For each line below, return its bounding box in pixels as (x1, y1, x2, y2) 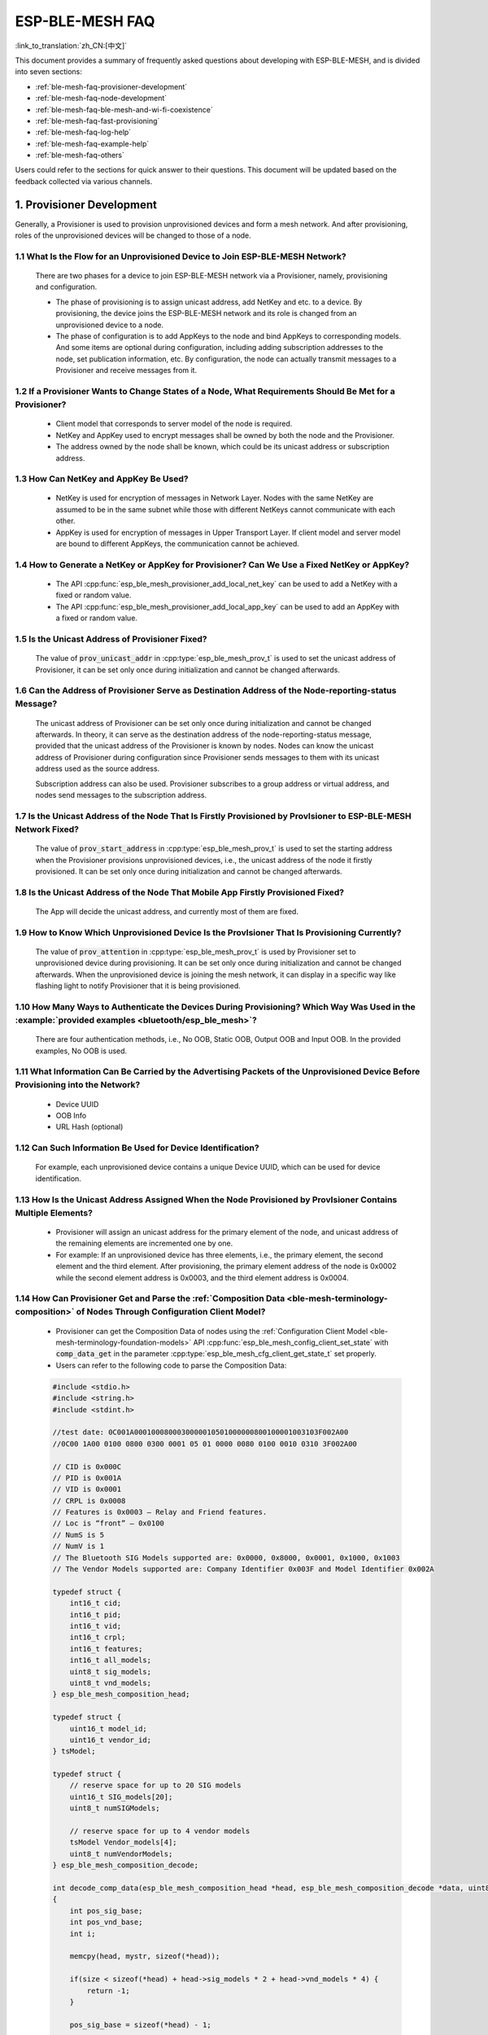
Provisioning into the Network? (15, 1079, 141, 1091)
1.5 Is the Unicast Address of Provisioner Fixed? (15, 633, 207, 645)
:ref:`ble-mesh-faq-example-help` (35, 138, 150, 148)
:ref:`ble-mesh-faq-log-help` (35, 127, 132, 138)
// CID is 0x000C (52, 1462, 122, 1471)
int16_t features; (69, 1644, 143, 1653)
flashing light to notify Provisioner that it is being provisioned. (35, 981, 242, 991)
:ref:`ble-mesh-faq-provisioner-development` (35, 81, 188, 91)
